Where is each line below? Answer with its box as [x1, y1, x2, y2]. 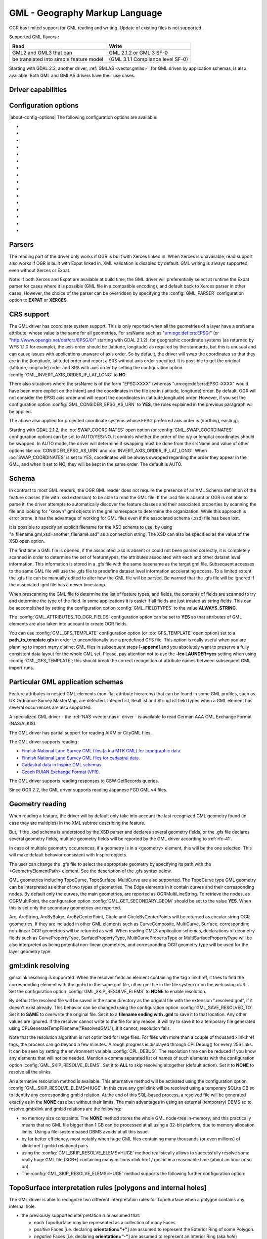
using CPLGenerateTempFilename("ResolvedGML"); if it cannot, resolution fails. [9, 1025, 171, 1031]
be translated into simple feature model [12, 56, 104, 63]
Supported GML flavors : [9, 34, 59, 40]
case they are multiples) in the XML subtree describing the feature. [9, 820, 146, 826]
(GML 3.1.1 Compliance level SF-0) [109, 56, 188, 63]
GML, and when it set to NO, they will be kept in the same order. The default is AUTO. [9, 461, 182, 467]
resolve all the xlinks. [9, 1069, 52, 1075]
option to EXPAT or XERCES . [9, 297, 68, 303]
